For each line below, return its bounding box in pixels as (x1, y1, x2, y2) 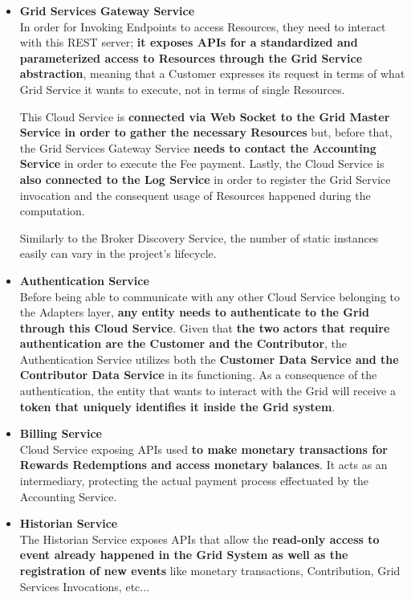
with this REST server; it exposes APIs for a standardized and (19, 34, 358, 51)
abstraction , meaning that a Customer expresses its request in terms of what (19, 65, 405, 82)
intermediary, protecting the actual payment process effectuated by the (19, 472, 369, 489)
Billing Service (19, 425, 102, 442)
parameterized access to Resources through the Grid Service (19, 49, 363, 66)
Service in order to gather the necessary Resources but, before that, (19, 124, 393, 141)
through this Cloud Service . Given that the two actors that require (19, 319, 390, 336)
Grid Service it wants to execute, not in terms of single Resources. (19, 80, 345, 97)
